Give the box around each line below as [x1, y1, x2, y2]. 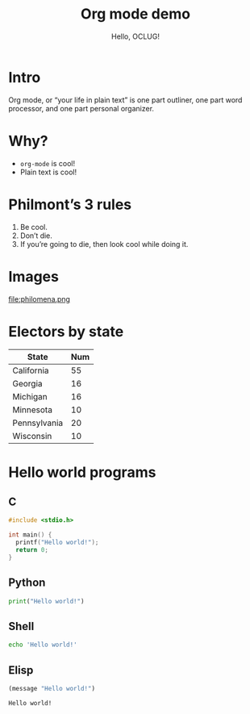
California [12, 365, 50, 376]
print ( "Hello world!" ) [8, 597, 85, 605]
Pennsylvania [12, 417, 64, 428]
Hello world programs [8, 463, 156, 481]
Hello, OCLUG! [111, 31, 160, 41]
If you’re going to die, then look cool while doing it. [19, 239, 189, 248]
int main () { [8, 531, 52, 539]
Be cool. [19, 222, 48, 232]
